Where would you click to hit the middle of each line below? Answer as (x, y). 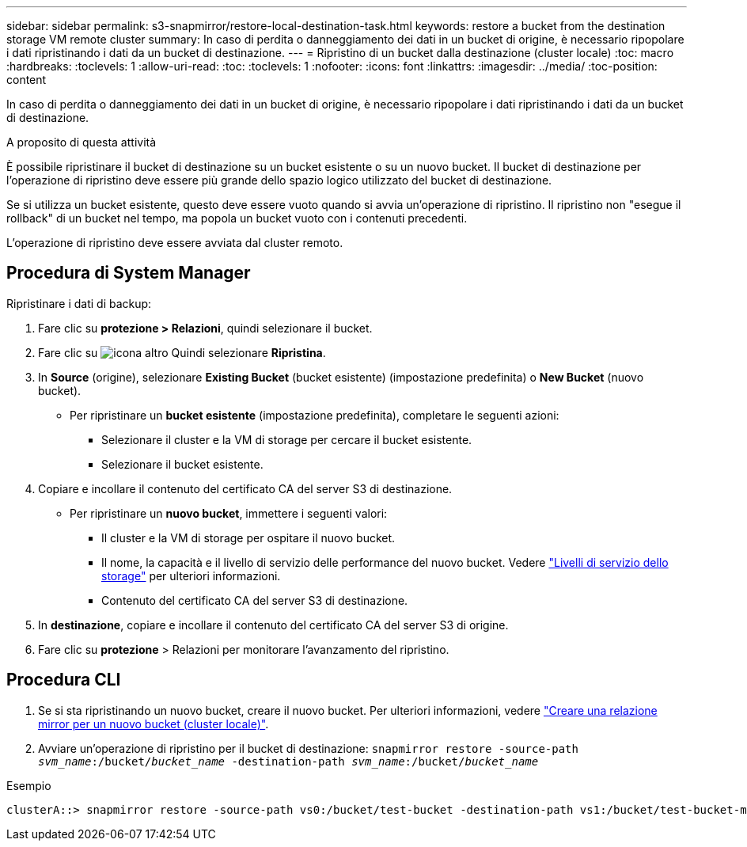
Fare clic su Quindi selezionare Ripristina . (182, 352)
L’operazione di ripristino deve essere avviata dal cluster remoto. (175, 243)
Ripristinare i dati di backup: (79, 303)
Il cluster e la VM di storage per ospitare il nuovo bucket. (248, 537)
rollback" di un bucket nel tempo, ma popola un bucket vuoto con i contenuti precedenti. (237, 218)
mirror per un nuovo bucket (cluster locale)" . (154, 724)
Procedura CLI (64, 680)
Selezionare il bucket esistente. (182, 464)
